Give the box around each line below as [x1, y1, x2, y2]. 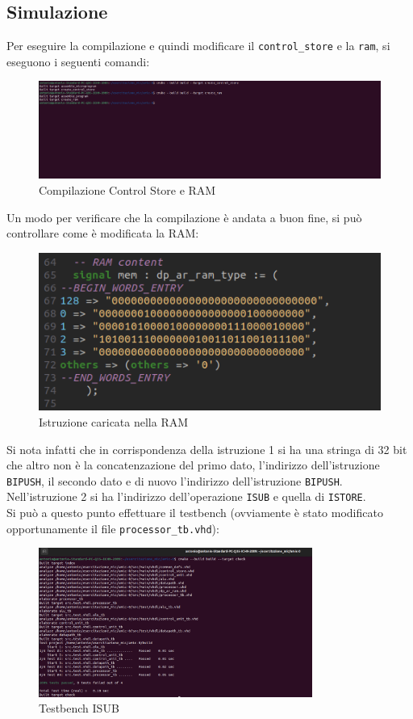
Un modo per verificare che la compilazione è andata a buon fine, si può [6, 208, 362, 225]
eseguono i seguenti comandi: [6, 53, 150, 69]
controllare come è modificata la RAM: [6, 225, 199, 242]
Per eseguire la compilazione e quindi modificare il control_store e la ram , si [6, 37, 390, 54]
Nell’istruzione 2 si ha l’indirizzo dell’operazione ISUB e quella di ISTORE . [6, 488, 366, 505]
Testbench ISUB [39, 700, 119, 717]
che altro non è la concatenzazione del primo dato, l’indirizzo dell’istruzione [6, 456, 380, 473]
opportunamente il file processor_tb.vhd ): [6, 519, 219, 536]
